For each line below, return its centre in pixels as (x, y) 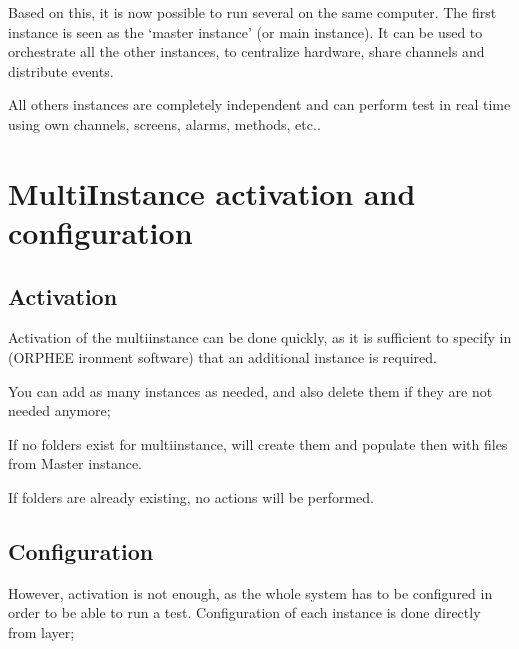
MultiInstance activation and (212, 192)
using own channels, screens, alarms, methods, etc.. (164, 123)
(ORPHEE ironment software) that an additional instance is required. (222, 356)
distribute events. (61, 70)
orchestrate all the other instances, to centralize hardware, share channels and (246, 51)
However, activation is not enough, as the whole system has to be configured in (250, 592)
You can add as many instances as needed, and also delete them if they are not (250, 390)
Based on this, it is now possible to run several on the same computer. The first (252, 12)
